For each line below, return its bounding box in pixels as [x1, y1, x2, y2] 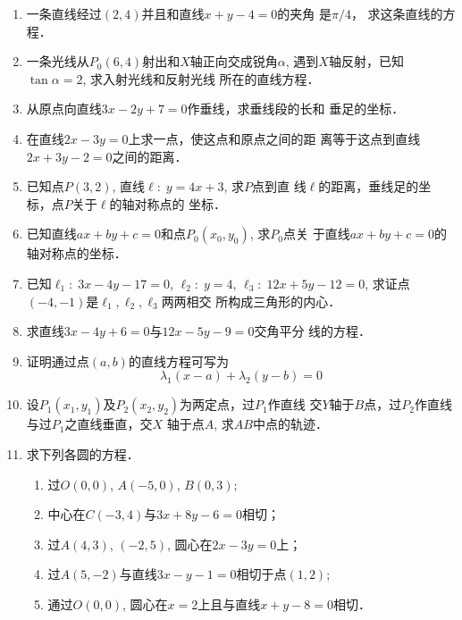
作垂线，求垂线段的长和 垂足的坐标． [187, 99, 405, 118]
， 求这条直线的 [350, 4, 443, 22]
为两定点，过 [180, 395, 256, 414]
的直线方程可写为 [128, 351, 229, 370]
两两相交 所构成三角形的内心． [161, 291, 341, 310]
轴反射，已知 [328, 52, 404, 71]
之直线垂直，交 [64, 415, 153, 433]
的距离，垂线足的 [318, 177, 419, 196]
